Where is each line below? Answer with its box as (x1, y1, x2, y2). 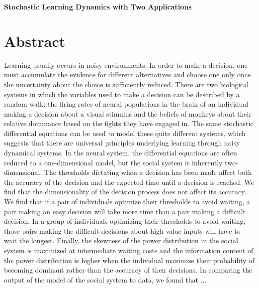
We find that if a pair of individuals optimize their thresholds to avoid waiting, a (4, 196, 250, 207)
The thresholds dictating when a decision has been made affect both (44, 167, 252, 177)
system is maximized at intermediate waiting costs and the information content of (4, 245, 254, 255)
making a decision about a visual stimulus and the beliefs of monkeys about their (4, 108, 252, 119)
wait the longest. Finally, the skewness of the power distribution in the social (4, 235, 238, 246)
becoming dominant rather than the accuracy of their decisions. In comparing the (4, 265, 253, 275)
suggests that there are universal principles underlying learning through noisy (4, 138, 240, 148)
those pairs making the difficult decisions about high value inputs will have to (4, 225, 241, 236)
